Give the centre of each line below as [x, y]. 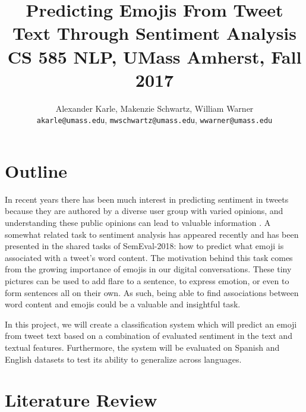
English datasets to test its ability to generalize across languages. [123, 359]
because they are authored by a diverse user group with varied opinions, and [144, 211]
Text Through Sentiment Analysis [154, 33]
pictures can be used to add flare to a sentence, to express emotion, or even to [147, 281]
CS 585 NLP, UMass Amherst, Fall [154, 56]
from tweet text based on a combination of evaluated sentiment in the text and [149, 336]
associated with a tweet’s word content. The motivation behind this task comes [149, 257]
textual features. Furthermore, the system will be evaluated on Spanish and [142, 347]
